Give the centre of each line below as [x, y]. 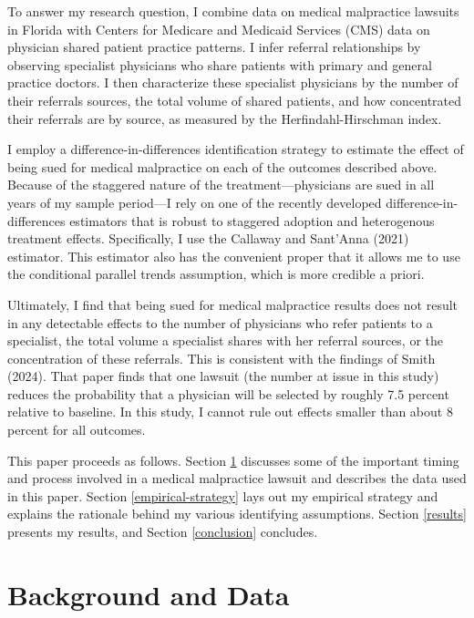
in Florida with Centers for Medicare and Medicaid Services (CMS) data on [219, 29]
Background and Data [149, 594]
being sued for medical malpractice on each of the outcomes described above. [222, 166]
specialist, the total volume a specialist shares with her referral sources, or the [226, 340]
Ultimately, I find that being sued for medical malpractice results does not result [233, 304]
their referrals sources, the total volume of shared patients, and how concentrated [235, 100]
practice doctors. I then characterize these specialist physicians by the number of [233, 82]
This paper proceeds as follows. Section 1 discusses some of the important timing [233, 460]
